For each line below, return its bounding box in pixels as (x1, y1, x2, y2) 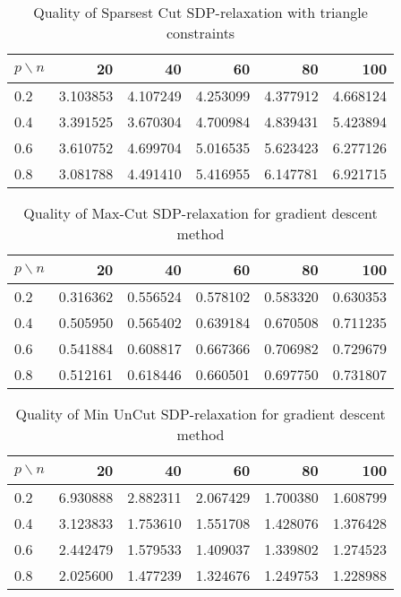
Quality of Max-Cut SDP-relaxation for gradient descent (23, 203, 378, 223)
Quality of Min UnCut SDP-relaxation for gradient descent (15, 403, 386, 424)
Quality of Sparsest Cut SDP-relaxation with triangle (33, 2, 368, 22)
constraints (166, 22, 235, 43)
